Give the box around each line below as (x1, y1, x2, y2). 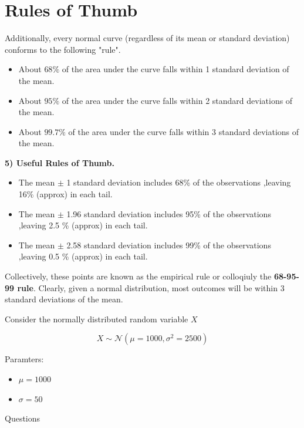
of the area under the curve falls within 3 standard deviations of (68, 125, 299, 137)
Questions (5, 412, 40, 424)
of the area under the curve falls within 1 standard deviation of (62, 63, 289, 75)
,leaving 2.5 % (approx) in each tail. (18, 219, 148, 231)
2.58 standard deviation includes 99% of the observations (66, 238, 271, 251)
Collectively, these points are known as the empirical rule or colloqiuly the (5, 270, 272, 282)
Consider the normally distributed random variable (5, 312, 188, 325)
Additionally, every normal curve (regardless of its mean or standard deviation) (5, 32, 290, 44)
